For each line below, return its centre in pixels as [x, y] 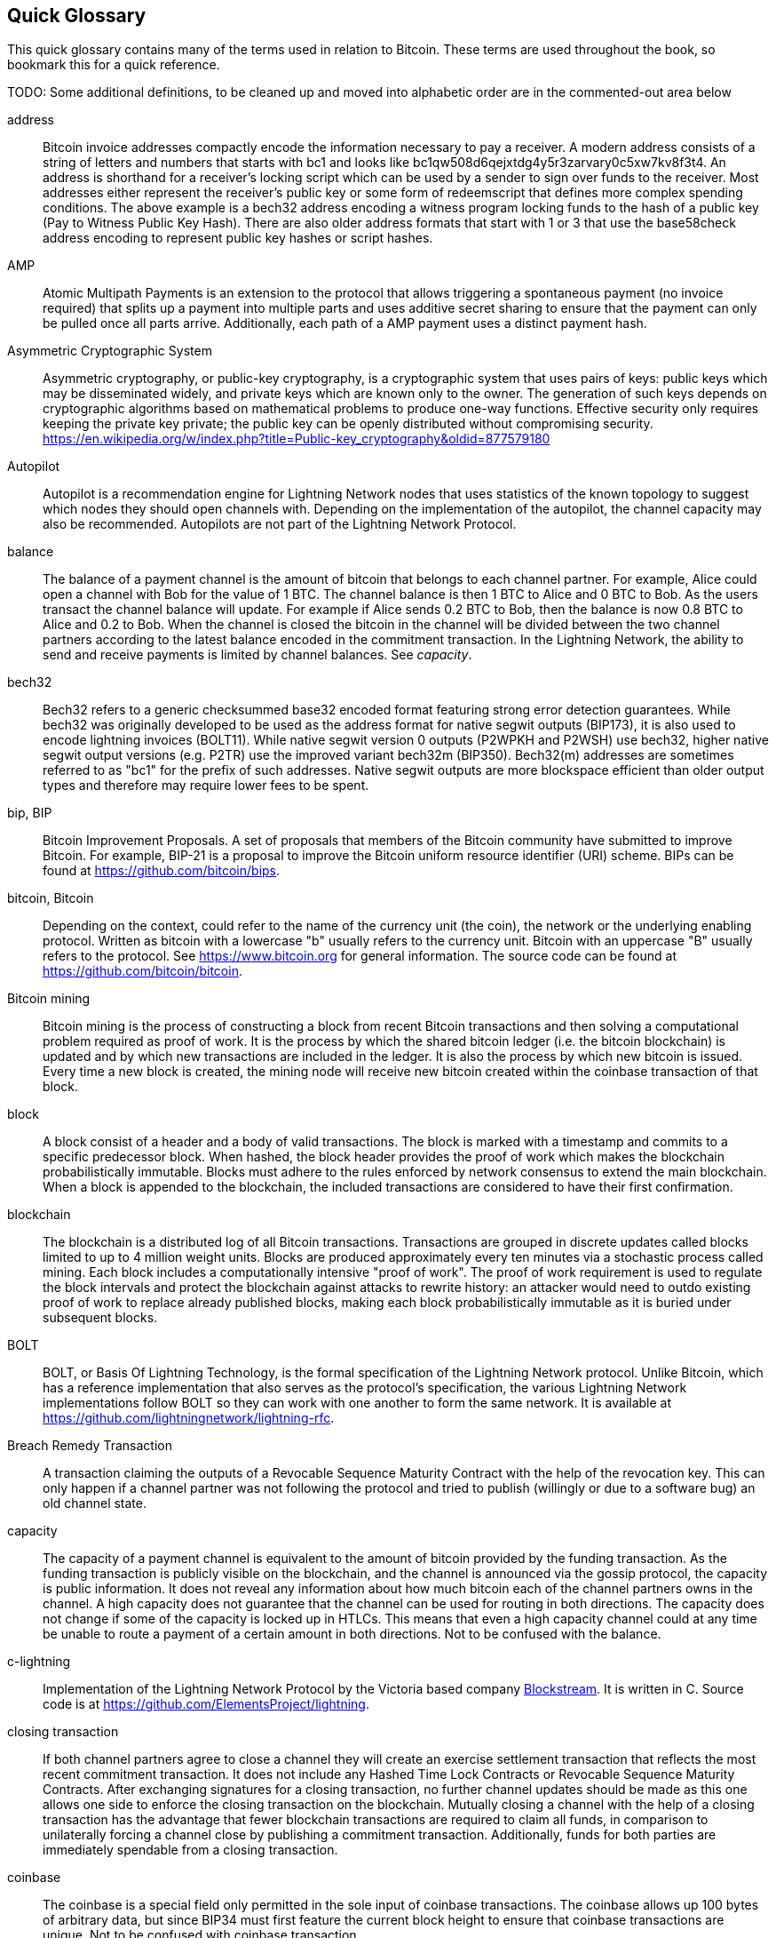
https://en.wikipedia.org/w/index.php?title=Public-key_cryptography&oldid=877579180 [297, 439]
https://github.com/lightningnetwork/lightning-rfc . [189, 1418]
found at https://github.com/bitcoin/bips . [162, 871]
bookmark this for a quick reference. [114, 65]
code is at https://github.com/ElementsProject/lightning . [206, 1704]
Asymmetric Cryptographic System [110, 351]
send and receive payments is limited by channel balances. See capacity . [257, 655]
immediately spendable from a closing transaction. [190, 1850]
